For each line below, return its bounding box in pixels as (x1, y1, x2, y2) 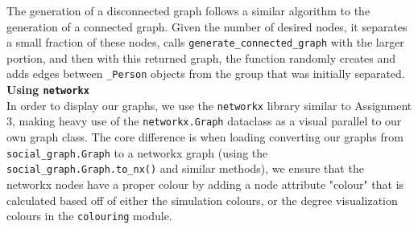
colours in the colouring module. (6, 207, 172, 224)
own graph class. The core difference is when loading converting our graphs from (6, 129, 404, 145)
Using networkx (6, 81, 89, 98)
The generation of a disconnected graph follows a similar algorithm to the (6, 2, 370, 18)
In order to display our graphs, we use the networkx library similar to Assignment (6, 96, 412, 113)
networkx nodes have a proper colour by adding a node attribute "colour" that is (6, 175, 404, 192)
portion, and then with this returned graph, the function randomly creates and (6, 49, 396, 66)
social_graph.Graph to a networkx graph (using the (6, 144, 268, 161)
